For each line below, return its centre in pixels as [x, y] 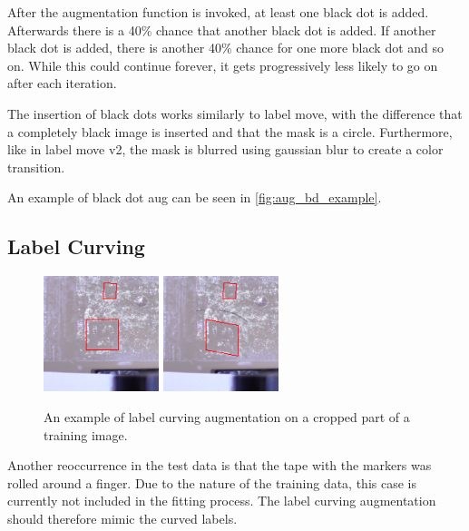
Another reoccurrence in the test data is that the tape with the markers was [220, 465]
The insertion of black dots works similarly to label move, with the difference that [235, 113]
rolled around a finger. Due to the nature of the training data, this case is [212, 482]
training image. [86, 434]
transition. [36, 167]
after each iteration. [62, 83]
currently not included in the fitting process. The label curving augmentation [222, 501]
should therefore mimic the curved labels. [122, 518]
